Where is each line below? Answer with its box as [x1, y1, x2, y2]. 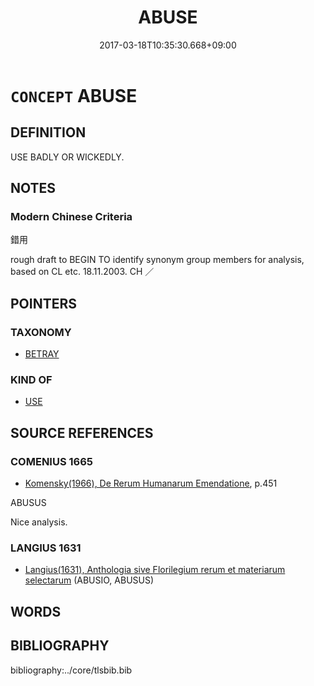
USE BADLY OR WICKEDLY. [10, 151, 125, 163]
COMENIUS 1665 [10, 454, 93, 468]
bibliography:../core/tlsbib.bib [10, 664, 133, 676]
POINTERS [10, 295, 78, 312]
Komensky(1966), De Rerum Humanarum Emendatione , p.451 [24, 477, 278, 490]
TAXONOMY [10, 325, 72, 339]
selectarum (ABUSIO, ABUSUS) [24, 574, 155, 586]
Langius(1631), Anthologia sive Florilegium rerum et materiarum [24, 564, 286, 576]
